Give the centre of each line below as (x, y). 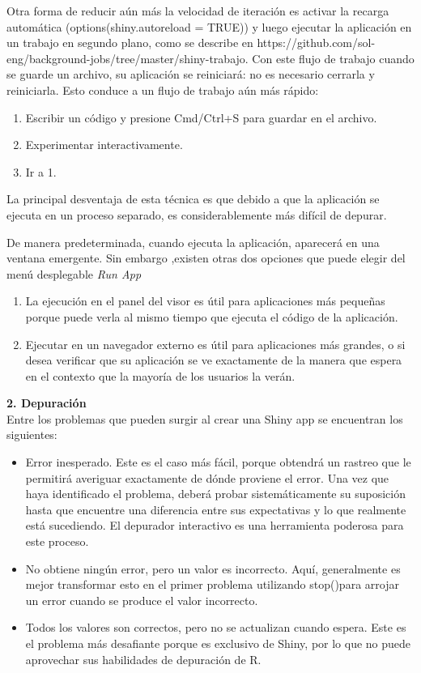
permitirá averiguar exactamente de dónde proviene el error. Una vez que (207, 477)
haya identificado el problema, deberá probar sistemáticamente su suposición (215, 494)
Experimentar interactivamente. (104, 145)
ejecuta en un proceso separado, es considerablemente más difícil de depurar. (197, 214)
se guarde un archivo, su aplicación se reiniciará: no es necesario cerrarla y (191, 74)
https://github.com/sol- (316, 43)
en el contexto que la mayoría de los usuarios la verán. (160, 375)
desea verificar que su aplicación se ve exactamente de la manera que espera (214, 360)
